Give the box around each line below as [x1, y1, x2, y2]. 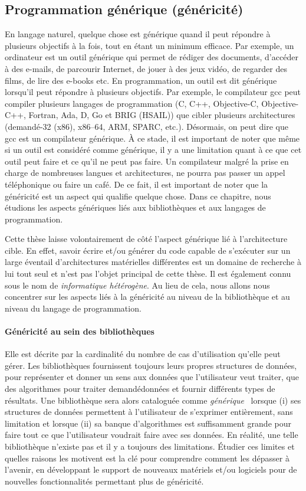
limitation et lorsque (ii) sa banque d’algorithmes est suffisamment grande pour [5, 417, 291, 429]
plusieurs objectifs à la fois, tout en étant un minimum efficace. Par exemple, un [5, 39, 294, 51]
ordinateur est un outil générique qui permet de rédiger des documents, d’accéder [5, 51, 298, 63]
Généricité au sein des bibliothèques [5, 325, 154, 338]
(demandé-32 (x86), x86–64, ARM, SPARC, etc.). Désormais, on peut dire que [5, 120, 288, 132]
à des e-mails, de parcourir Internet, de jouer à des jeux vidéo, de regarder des [5, 62, 287, 74]
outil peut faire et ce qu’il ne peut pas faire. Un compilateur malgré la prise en [5, 155, 289, 167]
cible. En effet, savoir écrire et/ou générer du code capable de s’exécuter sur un [5, 244, 291, 256]
